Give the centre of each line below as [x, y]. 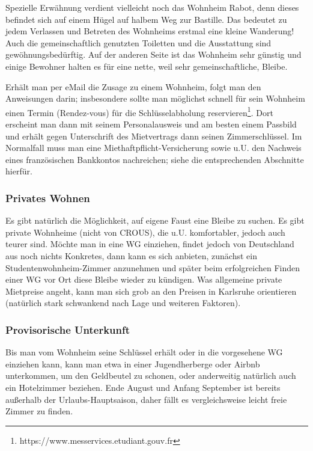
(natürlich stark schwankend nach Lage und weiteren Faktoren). [123, 303]
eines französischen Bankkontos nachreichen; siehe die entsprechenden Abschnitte [155, 159]
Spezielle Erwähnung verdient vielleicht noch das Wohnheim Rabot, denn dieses [152, 7]
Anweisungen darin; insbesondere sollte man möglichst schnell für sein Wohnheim [155, 98]
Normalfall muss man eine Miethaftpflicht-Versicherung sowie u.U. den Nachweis [153, 148]
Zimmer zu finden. [39, 411]
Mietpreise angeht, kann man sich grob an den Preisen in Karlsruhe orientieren [151, 291]
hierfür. [19, 171]
